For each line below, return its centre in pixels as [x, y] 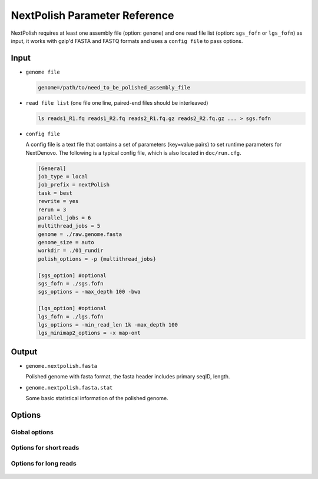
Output [24, 352]
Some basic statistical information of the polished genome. [97, 398]
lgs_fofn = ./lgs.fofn [71, 317]
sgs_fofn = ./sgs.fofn [71, 284]
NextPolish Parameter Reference [92, 15]
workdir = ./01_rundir [71, 251]
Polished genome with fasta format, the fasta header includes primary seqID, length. [128, 377]
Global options [32, 432]
